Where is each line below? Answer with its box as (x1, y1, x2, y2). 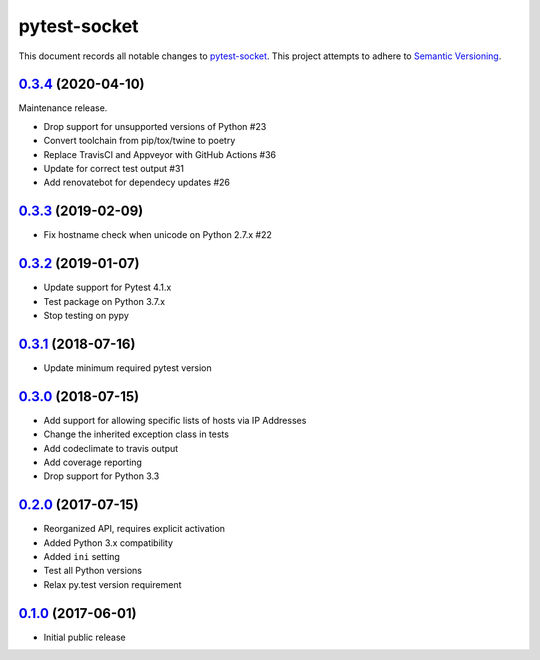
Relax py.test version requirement (43, 578, 182, 590)
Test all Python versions (43, 565, 142, 577)
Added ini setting (43, 551, 120, 563)
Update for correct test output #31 (43, 163, 185, 175)
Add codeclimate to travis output (43, 442, 179, 454)
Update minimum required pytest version (43, 361, 212, 374)
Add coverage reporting (43, 456, 142, 468)
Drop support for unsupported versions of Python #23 (43, 120, 267, 132)
